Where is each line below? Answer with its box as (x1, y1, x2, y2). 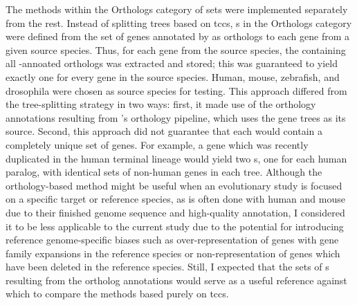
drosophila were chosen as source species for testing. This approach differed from (6, 83, 347, 98)
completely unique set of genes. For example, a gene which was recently (6, 137, 309, 151)
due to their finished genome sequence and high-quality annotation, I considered (6, 205, 345, 219)
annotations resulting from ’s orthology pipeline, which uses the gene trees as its (6, 110, 346, 124)
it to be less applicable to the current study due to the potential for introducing (6, 219, 344, 233)
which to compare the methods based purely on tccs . (6, 286, 229, 301)
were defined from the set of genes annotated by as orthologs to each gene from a (6, 29, 350, 44)
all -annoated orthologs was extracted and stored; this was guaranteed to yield (6, 56, 338, 71)
